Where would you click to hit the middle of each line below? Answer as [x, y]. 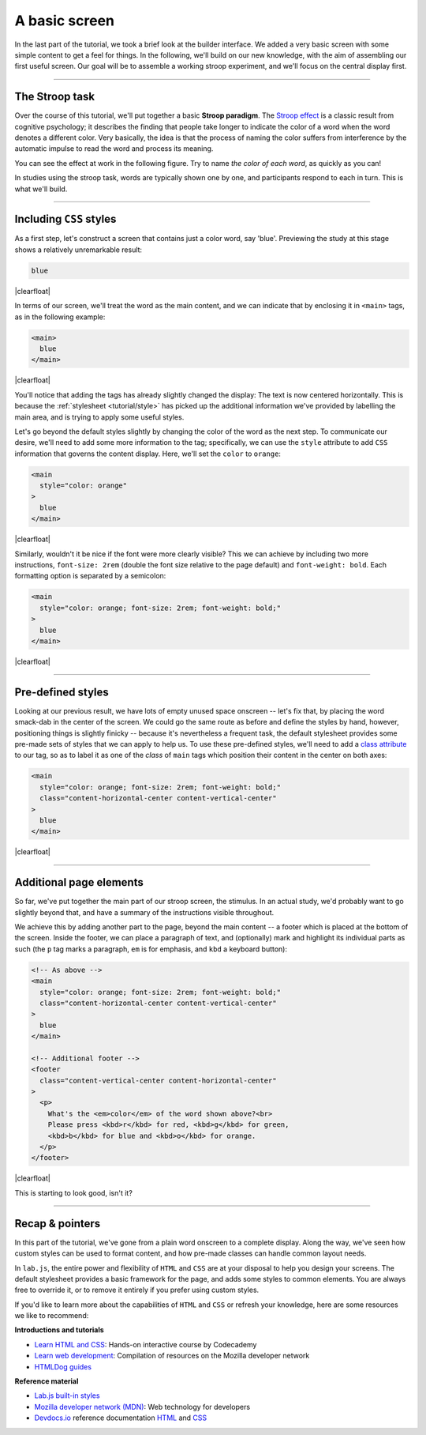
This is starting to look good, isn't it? [74, 1192]
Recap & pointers [58, 1224]
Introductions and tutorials [59, 1330]
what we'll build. [41, 189]
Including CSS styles [65, 219]
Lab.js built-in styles [67, 1395]
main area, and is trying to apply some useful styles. [99, 417]
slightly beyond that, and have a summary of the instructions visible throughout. [144, 912]
